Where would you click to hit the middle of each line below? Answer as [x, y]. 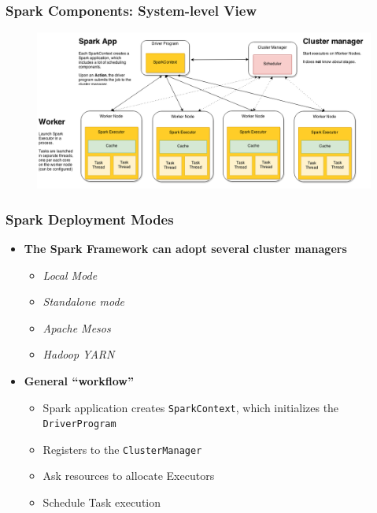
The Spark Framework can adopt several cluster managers [185, 248]
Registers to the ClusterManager [122, 449]
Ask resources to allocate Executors [129, 476]
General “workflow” [79, 380]
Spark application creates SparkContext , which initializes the [191, 407]
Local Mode [70, 275]
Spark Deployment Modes [90, 219]
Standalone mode [83, 301]
